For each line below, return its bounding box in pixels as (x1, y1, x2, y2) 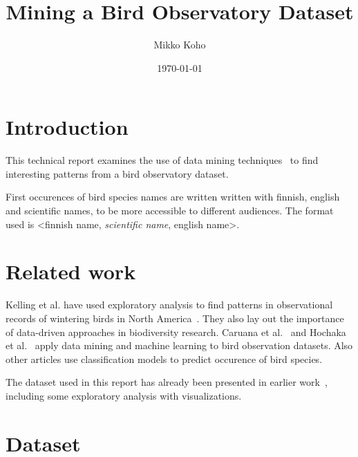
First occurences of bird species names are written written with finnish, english (6, 189, 340, 204)
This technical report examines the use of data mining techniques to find (6, 153, 319, 167)
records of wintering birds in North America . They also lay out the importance (6, 310, 344, 325)
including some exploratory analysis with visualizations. (6, 388, 242, 402)
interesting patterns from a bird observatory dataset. (6, 166, 229, 180)
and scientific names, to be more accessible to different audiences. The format (6, 203, 334, 218)
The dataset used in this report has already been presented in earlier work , (6, 375, 328, 389)
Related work (6, 257, 136, 286)
